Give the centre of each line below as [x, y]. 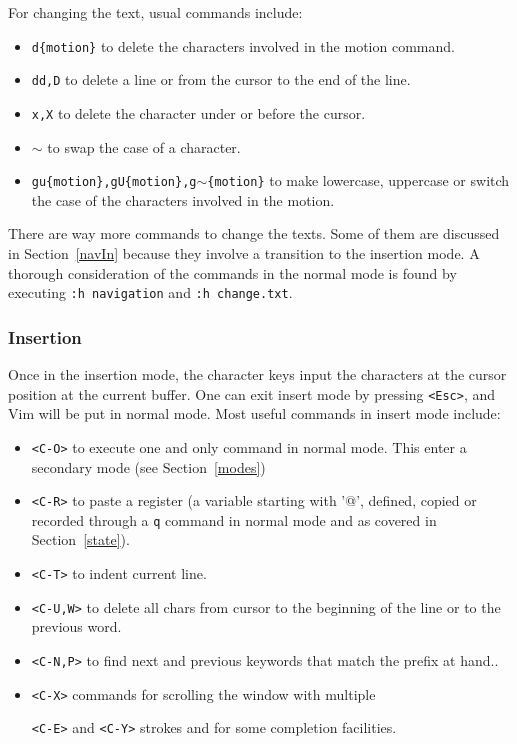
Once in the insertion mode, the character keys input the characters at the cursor [257, 374]
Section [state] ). [80, 539]
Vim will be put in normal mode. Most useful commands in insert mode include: [254, 413]
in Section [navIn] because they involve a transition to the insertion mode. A [244, 253]
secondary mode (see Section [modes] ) [148, 466]
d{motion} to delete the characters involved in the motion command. [243, 45]
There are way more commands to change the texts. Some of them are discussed [254, 233]
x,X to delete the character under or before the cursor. [198, 112]
